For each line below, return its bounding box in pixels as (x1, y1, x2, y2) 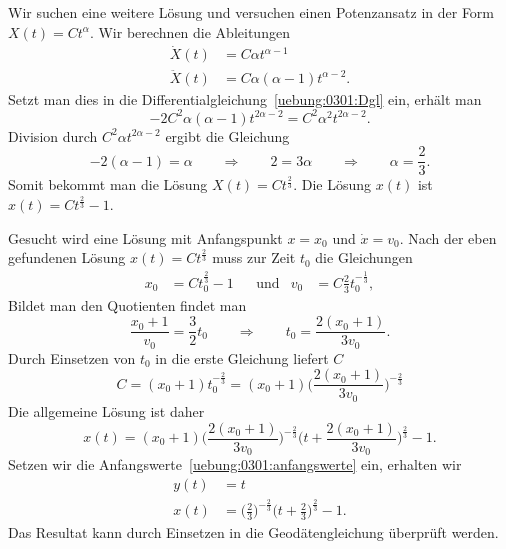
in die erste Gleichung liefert (155, 347, 329, 368)
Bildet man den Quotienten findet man (8, 294, 247, 315)
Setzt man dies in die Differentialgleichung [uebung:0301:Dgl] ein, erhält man (8, 88, 482, 109)
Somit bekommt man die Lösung (8, 174, 208, 195)
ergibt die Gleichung (165, 125, 290, 146)
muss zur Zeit (212, 247, 296, 268)
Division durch (8, 125, 98, 146)
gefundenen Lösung (8, 247, 126, 268)
